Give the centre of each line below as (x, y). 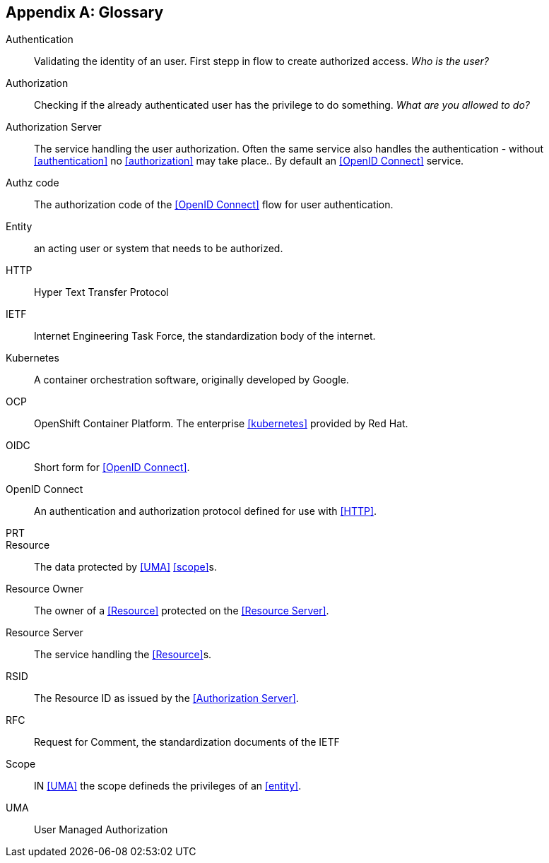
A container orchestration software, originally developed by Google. (191, 380)
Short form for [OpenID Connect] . (112, 468)
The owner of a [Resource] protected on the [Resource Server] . (182, 611)
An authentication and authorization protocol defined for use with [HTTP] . (206, 511)
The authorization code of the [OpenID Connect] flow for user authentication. (214, 205)
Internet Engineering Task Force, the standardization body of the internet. (205, 336)
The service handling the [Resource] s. (123, 655)
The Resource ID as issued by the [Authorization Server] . (166, 698)
